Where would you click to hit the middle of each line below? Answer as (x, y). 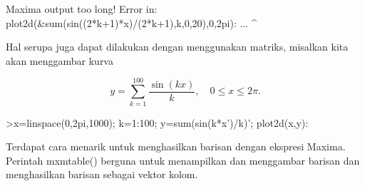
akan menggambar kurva (60, 60)
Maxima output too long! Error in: (82, 9)
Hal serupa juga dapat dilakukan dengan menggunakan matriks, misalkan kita (177, 47)
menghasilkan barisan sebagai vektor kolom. (102, 174)
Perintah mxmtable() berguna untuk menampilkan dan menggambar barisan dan (183, 160)
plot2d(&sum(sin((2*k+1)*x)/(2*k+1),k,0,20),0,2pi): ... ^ (132, 22)
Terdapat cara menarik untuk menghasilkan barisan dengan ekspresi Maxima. (176, 146)
